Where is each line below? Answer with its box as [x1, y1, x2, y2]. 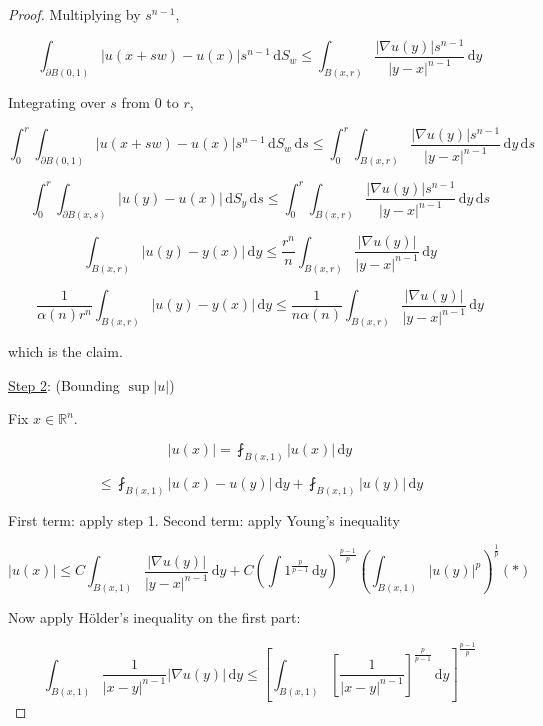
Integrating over [8, 92, 106, 112]
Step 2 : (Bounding [8, 374, 120, 395]
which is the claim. [8, 341, 123, 362]
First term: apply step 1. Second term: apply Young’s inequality [8, 509, 400, 530]
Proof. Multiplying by [8, 4, 141, 24]
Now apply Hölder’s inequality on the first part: [8, 607, 301, 628]
